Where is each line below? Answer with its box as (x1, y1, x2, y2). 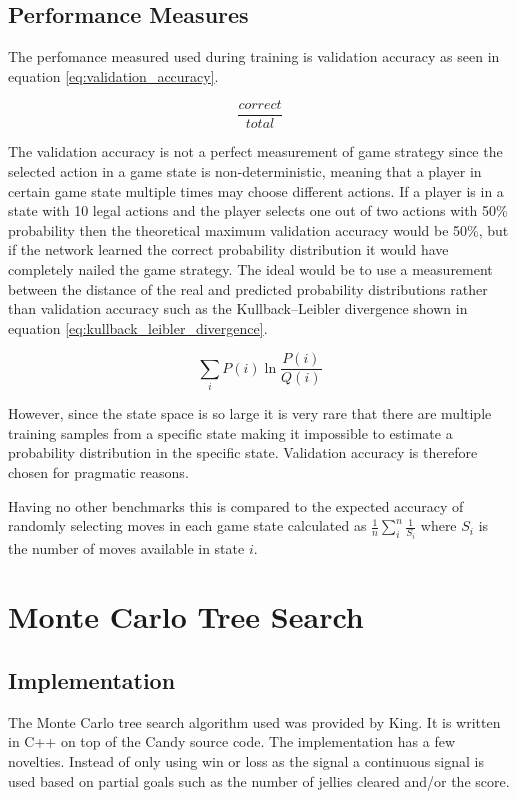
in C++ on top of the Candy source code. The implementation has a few (8, 731, 456, 752)
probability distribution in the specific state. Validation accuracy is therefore (8, 442, 478, 463)
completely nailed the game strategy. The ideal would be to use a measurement (8, 259, 493, 280)
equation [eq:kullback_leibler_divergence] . (8, 317, 268, 338)
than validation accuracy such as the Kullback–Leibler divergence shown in (8, 298, 468, 319)
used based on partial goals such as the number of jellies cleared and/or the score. (8, 770, 510, 791)
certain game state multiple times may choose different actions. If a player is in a (8, 180, 504, 201)
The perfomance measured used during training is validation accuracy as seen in (8, 46, 500, 67)
